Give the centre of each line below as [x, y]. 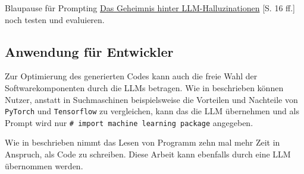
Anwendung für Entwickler [89, 51]
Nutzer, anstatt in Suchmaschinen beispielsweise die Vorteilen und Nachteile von [151, 99]
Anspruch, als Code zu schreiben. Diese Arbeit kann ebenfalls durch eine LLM [148, 154]
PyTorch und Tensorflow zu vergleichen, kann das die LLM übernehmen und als [152, 111]
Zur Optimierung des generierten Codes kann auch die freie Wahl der [131, 76]
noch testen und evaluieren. [55, 19]
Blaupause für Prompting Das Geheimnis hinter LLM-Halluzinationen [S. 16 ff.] [150, 8]
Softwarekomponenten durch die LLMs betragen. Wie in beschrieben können [144, 87]
